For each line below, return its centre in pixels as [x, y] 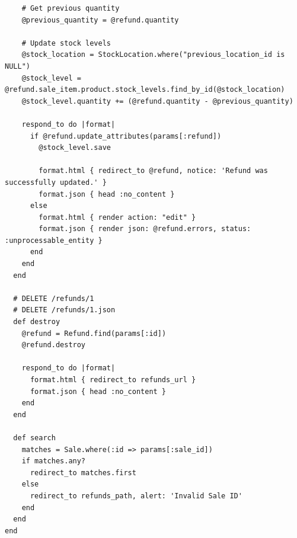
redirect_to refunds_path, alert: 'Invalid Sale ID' [136, 496]
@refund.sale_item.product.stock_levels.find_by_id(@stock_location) [145, 90]
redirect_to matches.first [83, 473]
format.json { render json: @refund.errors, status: [145, 229]
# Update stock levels [66, 43]
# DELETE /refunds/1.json [64, 310]
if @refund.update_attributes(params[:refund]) [126, 136]
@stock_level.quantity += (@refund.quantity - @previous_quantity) [157, 101]
